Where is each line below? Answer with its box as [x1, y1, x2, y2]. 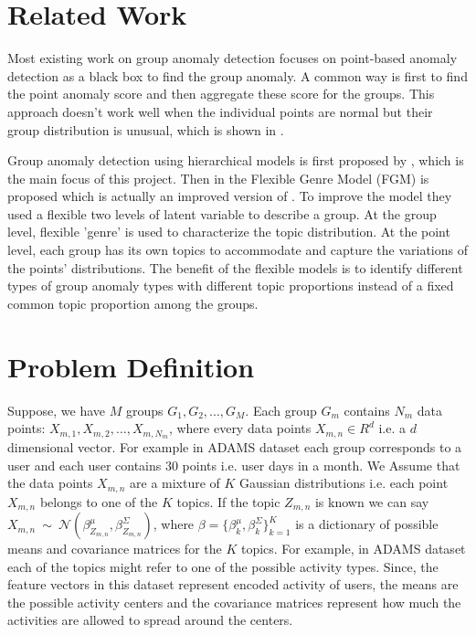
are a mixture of [130, 473, 220, 492]
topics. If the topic [176, 492, 280, 511]
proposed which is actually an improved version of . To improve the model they [7, 186, 452, 206]
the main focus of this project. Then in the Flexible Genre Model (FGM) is [7, 168, 429, 187]
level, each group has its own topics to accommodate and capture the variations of [7, 240, 468, 259]
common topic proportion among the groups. [7, 293, 259, 312]
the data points [7, 473, 93, 492]
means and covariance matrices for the [7, 539, 222, 558]
